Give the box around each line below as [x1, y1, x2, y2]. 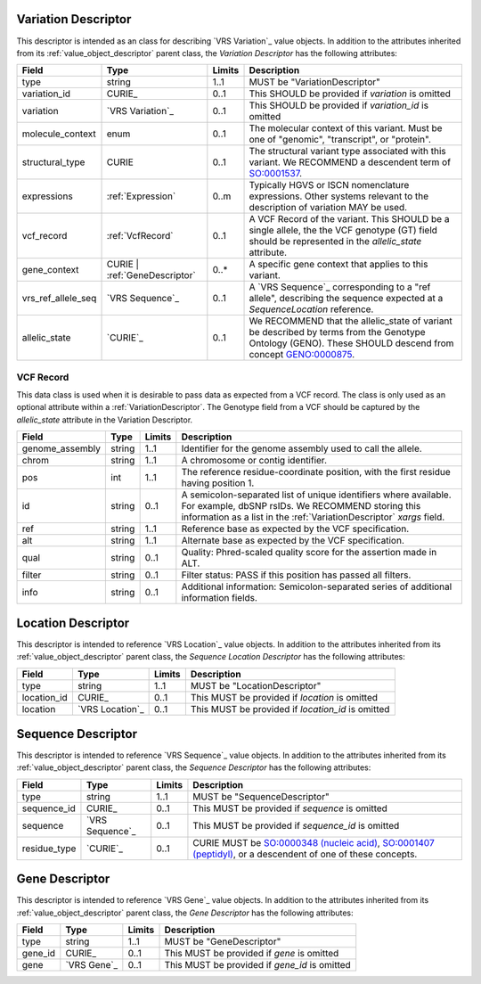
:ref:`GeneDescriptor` [106, 269, 196, 282]
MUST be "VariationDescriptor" [249, 76, 380, 88]
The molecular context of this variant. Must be [249, 122, 443, 135]
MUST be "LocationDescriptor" [190, 679, 322, 692]
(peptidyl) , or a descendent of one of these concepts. [192, 848, 418, 860]
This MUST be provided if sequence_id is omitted [192, 819, 400, 832]
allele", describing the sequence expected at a [249, 292, 444, 305]
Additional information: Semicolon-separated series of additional [181, 580, 452, 593]
